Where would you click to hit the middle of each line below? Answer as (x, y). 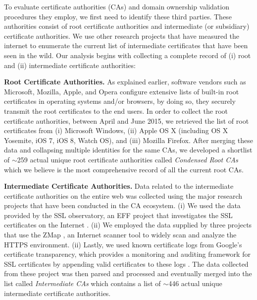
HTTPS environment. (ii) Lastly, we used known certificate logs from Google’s (123, 244)
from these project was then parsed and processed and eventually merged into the (128, 273)
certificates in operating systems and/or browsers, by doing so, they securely (120, 101)
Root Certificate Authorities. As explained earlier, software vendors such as (125, 82)
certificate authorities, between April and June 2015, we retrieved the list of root (127, 120)
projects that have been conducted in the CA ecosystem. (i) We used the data (122, 205)
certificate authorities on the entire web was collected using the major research (123, 195)
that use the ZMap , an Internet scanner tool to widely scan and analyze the (120, 235)
